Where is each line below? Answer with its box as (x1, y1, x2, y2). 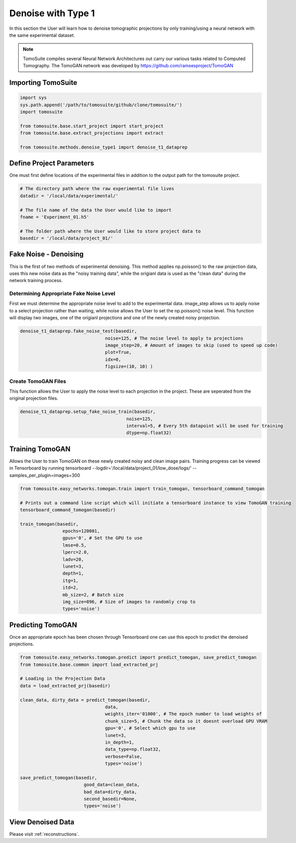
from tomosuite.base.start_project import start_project (20, 123, 164, 129)
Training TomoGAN (9, 445, 71, 453)
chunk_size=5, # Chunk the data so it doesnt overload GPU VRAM (105, 718, 267, 724)
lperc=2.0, (62, 549, 89, 555)
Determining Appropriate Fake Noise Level (9, 290, 115, 297)
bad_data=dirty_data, (83, 789, 137, 794)
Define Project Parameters (9, 159, 94, 168)
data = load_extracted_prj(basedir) (20, 683, 111, 688)
